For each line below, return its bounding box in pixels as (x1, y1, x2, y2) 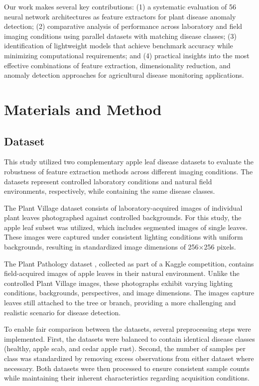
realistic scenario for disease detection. (4, 307, 121, 317)
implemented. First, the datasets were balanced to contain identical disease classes (4, 333, 255, 344)
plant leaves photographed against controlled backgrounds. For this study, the (4, 212, 242, 223)
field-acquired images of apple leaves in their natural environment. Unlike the (4, 268, 240, 278)
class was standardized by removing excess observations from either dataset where (4, 353, 254, 364)
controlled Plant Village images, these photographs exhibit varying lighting (4, 277, 233, 288)
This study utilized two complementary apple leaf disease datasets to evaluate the (4, 156, 254, 167)
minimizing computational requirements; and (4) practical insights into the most (4, 50, 250, 60)
